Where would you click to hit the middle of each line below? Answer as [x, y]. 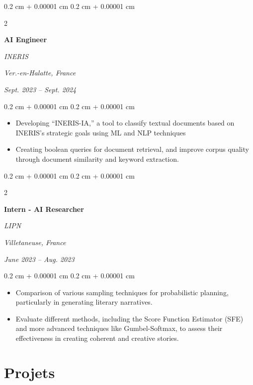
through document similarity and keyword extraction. [97, 159]
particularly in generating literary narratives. [84, 302]
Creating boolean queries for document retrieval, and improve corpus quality [132, 149]
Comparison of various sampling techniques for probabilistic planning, [122, 292]
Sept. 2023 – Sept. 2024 [40, 89]
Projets [30, 372]
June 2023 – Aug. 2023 [39, 259]
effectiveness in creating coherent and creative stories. [97, 338]
